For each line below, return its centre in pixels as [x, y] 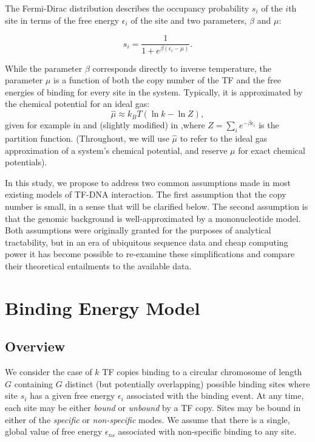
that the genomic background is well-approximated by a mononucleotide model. [153, 218]
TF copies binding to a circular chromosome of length [202, 372]
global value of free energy [54, 431]
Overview [35, 346]
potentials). [26, 162]
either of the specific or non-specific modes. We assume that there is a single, [147, 419]
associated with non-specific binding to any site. [207, 431]
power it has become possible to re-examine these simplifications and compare [150, 254]
